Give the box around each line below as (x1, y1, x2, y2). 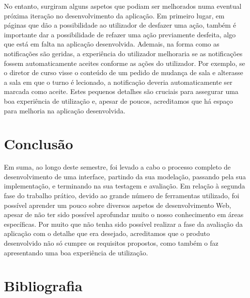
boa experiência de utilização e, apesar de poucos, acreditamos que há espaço (4, 95, 233, 106)
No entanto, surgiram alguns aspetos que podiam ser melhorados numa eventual (4, 1, 242, 11)
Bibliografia (4, 276, 83, 296)
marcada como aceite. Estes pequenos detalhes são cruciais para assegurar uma (4, 86, 238, 96)
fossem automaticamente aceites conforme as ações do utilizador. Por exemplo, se (4, 58, 245, 68)
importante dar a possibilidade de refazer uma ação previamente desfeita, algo (4, 29, 236, 39)
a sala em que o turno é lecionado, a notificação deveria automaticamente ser (4, 77, 233, 87)
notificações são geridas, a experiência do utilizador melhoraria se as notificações (4, 48, 243, 58)
